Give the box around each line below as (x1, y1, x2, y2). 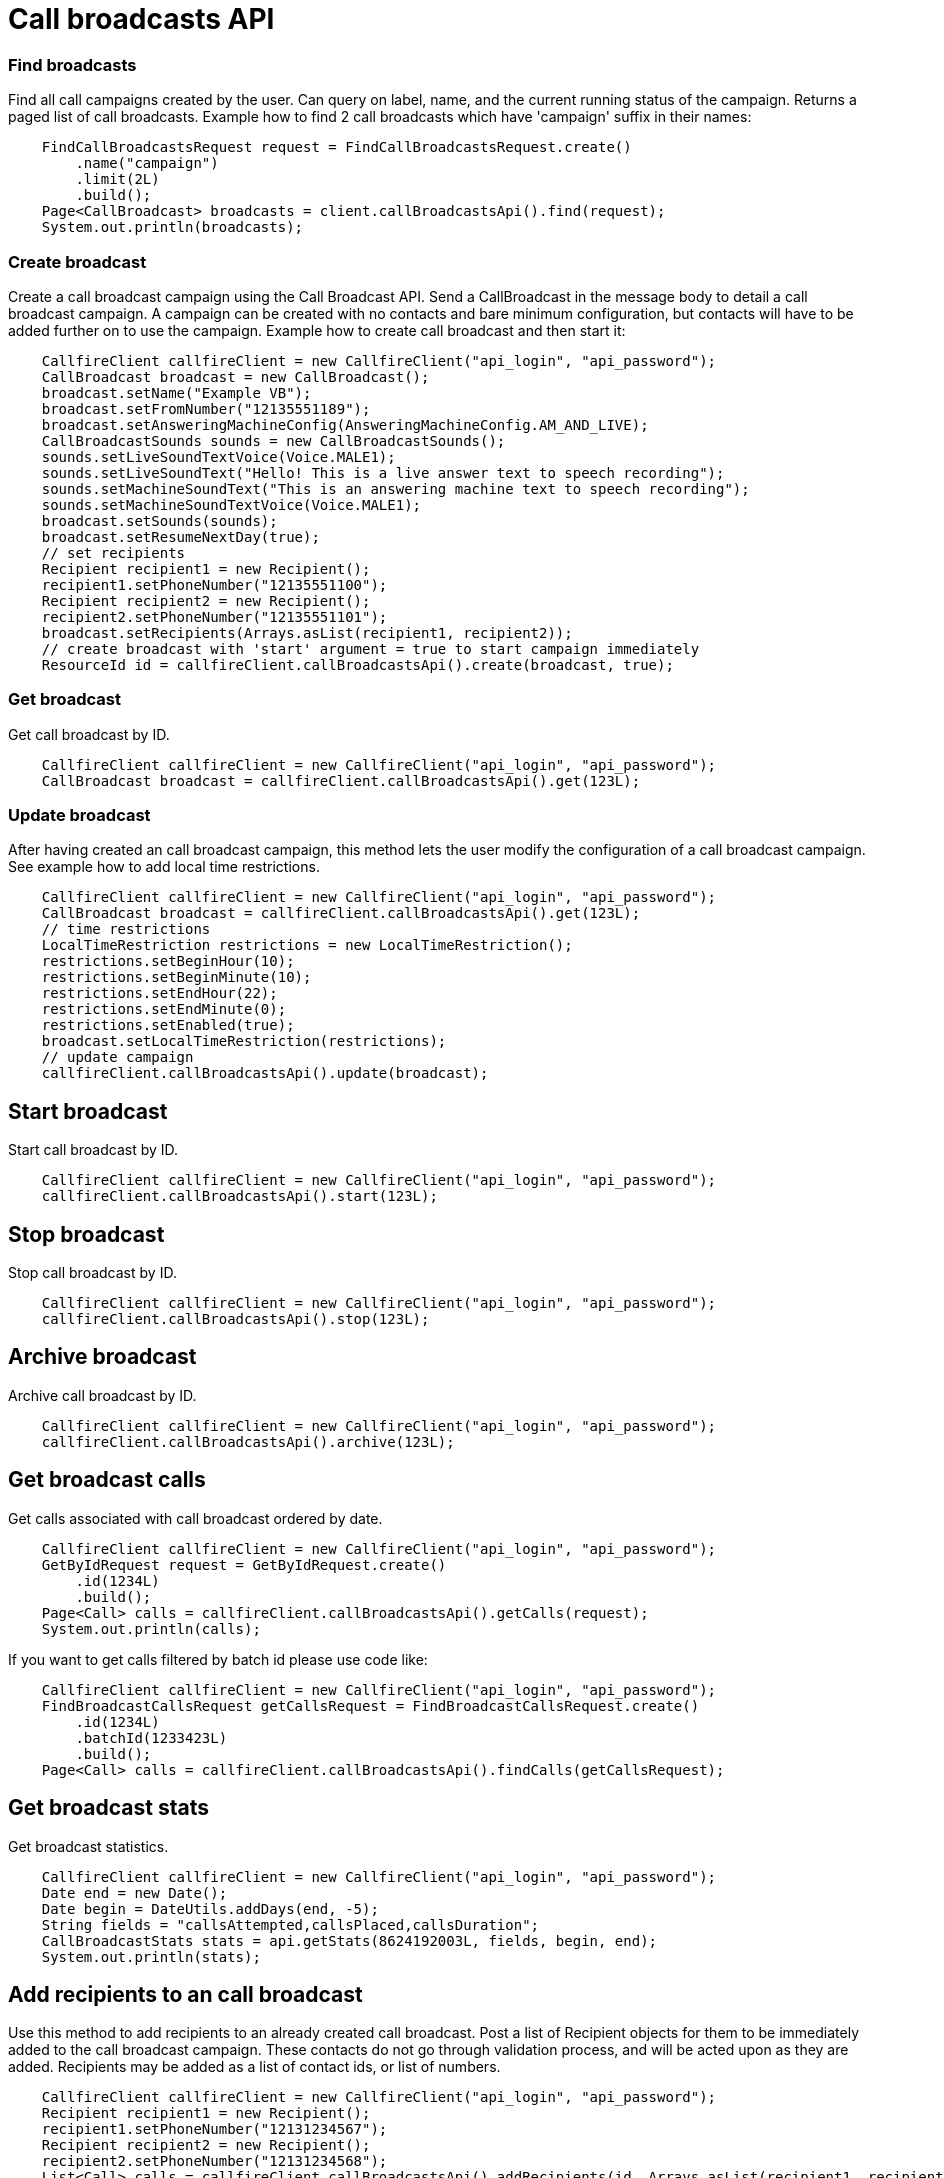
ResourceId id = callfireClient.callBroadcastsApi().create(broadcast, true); (41, 656, 674, 673)
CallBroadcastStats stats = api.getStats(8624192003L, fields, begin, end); (41, 1932, 658, 1949)
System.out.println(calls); (41, 1620, 261, 1637)
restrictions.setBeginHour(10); (41, 953, 295, 970)
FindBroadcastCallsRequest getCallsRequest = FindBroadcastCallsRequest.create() (41, 1697, 700, 1714)
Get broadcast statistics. (8, 1837, 169, 1855)
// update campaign (41, 1049, 194, 1066)
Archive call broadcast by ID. (8, 1386, 197, 1404)
